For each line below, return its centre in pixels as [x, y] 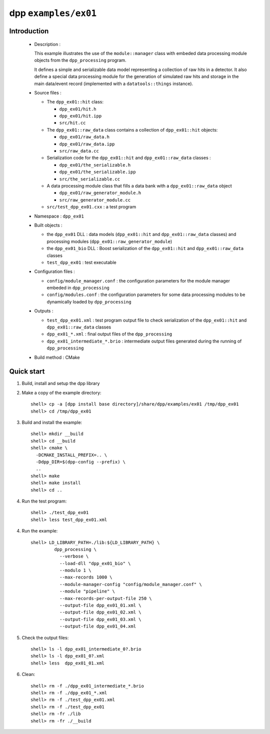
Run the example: [40, 531]
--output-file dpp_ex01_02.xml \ [100, 612]
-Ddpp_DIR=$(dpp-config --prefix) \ [81, 462]
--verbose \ [74, 556]
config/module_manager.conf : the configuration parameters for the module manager [138, 280]
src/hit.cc [72, 123]
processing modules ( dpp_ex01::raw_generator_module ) [109, 241]
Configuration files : [54, 271]
